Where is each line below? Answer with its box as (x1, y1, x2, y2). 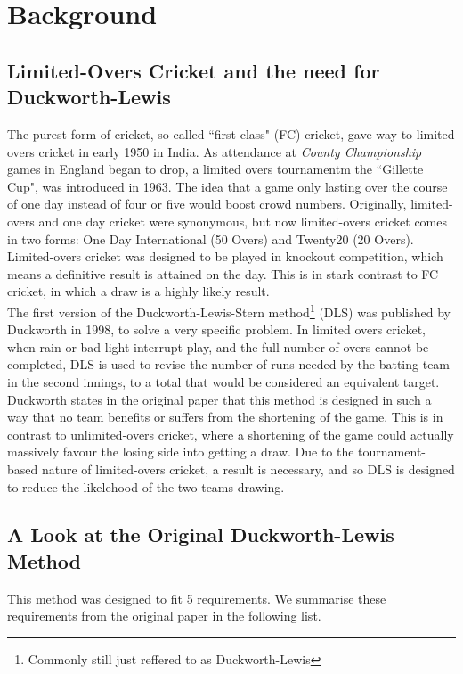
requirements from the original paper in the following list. (7, 606, 321, 625)
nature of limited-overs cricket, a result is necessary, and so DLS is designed (41, 459, 455, 478)
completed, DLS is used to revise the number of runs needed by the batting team (7, 355, 451, 374)
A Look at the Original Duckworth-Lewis (7, 521, 394, 548)
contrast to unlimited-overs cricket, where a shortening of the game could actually (7, 424, 454, 443)
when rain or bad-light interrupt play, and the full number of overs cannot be (7, 337, 429, 356)
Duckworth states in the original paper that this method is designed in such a (7, 390, 432, 408)
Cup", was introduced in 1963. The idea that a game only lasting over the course (7, 177, 448, 195)
